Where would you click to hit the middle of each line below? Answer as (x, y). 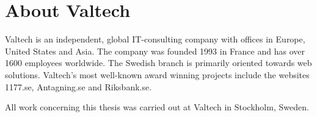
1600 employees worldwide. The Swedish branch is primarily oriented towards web (158, 63)
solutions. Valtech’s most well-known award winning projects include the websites (157, 74)
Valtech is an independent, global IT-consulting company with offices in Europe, (155, 39)
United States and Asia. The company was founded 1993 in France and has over (155, 51)
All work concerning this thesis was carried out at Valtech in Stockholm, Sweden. (157, 107)
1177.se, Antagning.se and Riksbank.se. (78, 86)
